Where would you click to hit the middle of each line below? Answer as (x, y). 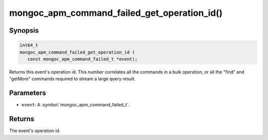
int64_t (29, 45)
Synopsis (24, 30)
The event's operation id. (35, 131)
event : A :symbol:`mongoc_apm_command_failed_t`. (76, 105)
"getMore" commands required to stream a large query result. (72, 79)
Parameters (28, 93)
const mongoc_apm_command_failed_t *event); (82, 59)
